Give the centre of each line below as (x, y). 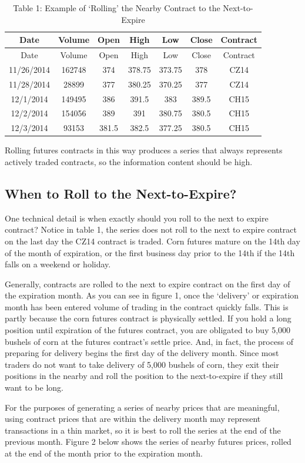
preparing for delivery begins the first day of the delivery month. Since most (142, 353)
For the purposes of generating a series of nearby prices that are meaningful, (142, 407)
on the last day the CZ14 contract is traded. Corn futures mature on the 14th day (152, 241)
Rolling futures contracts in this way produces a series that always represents (144, 150)
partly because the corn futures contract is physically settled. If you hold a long (148, 318)
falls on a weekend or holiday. (58, 264)
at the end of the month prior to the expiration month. (104, 453)
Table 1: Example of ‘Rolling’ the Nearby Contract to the (117, 8)
